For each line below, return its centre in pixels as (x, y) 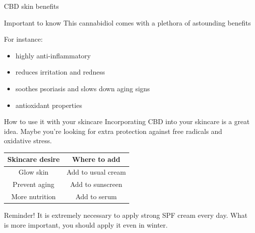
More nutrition (34, 196)
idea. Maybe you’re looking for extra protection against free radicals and (113, 131)
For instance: (23, 39)
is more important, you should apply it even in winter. (86, 224)
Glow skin (33, 172)
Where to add (96, 159)
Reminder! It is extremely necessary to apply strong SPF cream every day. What (126, 215)
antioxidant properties (49, 105)
